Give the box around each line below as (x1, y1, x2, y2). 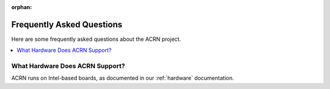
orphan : (11, 4, 32, 10)
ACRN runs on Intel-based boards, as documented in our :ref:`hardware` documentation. (11, 74, 235, 82)
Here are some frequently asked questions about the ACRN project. (11, 35, 182, 43)
